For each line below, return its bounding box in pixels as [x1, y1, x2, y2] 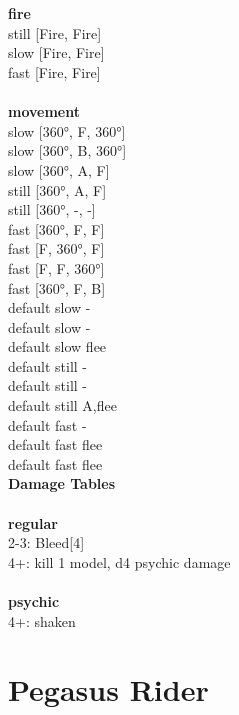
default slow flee [8, 336, 107, 357]
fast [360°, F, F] [8, 218, 105, 239]
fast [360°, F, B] [8, 277, 106, 298]
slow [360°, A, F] [8, 159, 110, 180]
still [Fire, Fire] [8, 22, 102, 43]
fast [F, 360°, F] [8, 238, 105, 259]
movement [8, 101, 80, 122]
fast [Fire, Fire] [8, 61, 101, 82]
